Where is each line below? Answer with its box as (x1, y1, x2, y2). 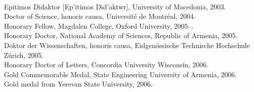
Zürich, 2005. (4, 49, 43, 60)
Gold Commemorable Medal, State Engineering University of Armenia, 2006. (4, 69, 237, 79)
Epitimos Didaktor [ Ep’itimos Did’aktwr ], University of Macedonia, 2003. (4, 1, 226, 11)
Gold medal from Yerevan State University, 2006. (4, 79, 153, 89)
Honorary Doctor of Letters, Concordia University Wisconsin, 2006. (4, 59, 209, 70)
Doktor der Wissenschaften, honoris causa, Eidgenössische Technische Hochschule (4, 40, 250, 50)
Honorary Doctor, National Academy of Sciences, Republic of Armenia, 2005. (4, 30, 238, 41)
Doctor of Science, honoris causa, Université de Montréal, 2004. (4, 11, 196, 21)
